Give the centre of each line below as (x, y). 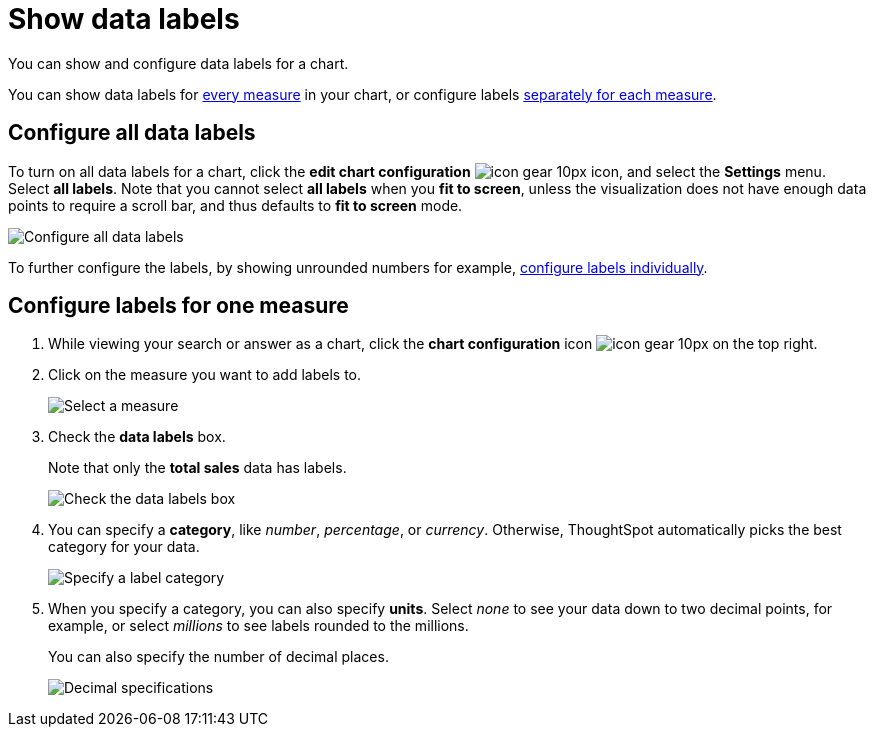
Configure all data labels (132, 133)
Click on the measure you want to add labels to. (205, 375)
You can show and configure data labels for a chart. (178, 63)
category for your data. (124, 547)
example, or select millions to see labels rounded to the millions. (258, 626)
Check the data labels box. (137, 437)
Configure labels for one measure (178, 306)
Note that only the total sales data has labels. (197, 468)
